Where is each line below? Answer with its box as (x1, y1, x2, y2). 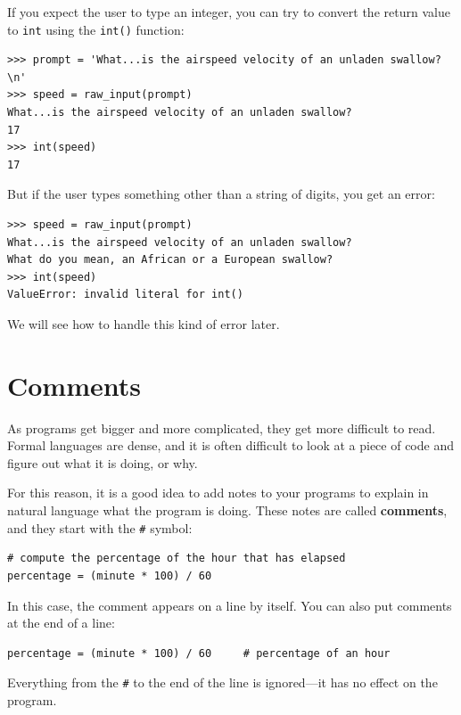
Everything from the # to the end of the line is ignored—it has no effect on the (7, 673, 438, 692)
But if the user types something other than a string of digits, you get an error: (7, 185, 435, 203)
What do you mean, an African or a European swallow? (7, 253, 333, 267)
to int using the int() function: (7, 20, 185, 38)
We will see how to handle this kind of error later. (7, 314, 280, 333)
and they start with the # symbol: (7, 518, 193, 537)
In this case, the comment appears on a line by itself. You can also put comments (7, 596, 452, 614)
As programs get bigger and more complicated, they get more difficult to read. (7, 418, 436, 437)
